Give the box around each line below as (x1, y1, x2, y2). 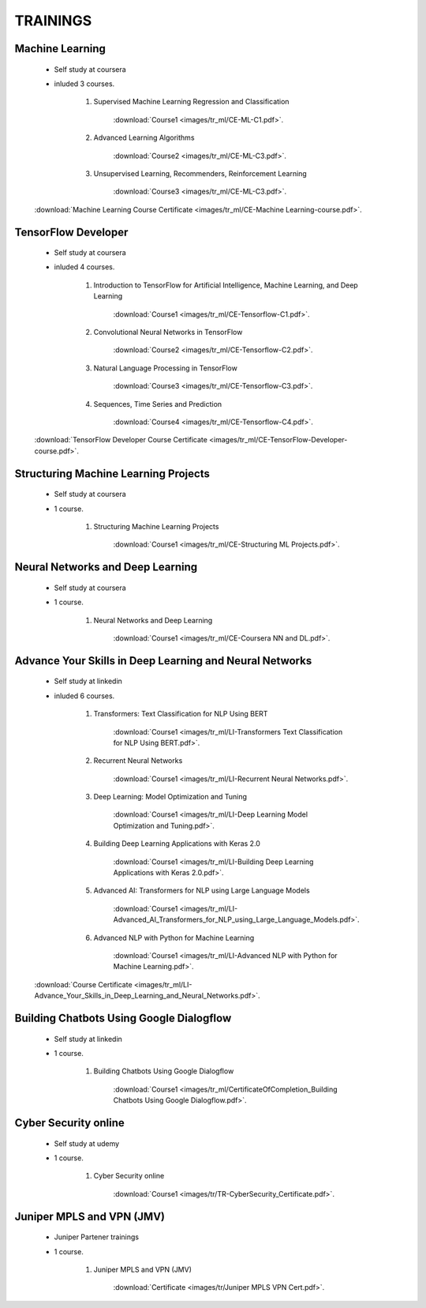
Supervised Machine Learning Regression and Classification (93, 97, 290, 107)
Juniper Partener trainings (54, 1232, 140, 1242)
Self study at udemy (54, 1138, 120, 1148)
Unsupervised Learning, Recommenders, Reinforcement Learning (93, 168, 307, 178)
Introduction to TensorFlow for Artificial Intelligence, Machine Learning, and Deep (93, 280, 358, 290)
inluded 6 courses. (54, 691, 115, 701)
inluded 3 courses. (54, 79, 115, 88)
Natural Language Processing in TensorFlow (93, 363, 238, 373)
